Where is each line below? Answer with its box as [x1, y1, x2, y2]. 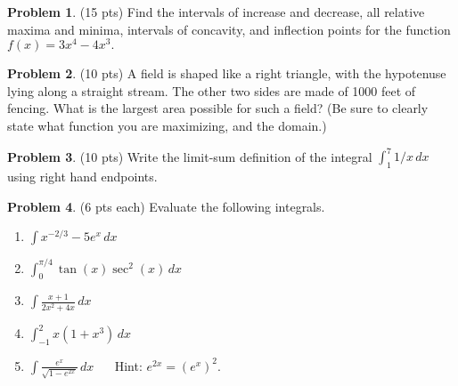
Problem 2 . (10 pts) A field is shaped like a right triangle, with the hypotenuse [7, 64, 446, 83]
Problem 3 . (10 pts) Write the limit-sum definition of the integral [7, 147, 372, 165]
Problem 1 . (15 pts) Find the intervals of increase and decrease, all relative [7, 3, 425, 20]
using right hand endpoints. [7, 166, 158, 185]
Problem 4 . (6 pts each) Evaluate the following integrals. [7, 197, 325, 215]
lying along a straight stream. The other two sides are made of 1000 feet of [7, 81, 416, 100]
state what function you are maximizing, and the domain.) [7, 117, 327, 135]
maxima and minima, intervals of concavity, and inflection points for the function [7, 20, 451, 38]
